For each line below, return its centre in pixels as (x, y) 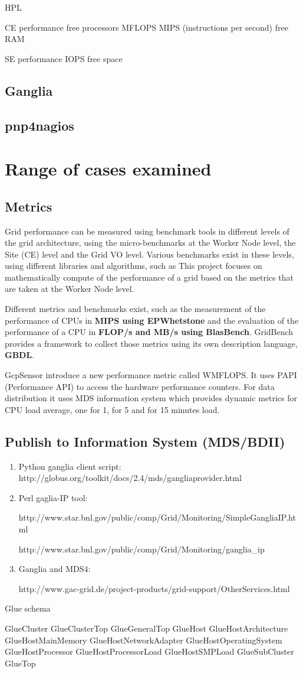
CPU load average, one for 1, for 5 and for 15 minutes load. (112, 409)
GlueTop (20, 663)
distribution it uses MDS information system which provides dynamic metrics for (151, 398)
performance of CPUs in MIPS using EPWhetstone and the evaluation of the (152, 320)
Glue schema (28, 608)
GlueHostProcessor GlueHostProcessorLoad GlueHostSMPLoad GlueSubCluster (149, 651)
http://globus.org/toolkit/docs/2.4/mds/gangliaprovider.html (130, 478)
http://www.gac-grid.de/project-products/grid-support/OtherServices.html (154, 588)
